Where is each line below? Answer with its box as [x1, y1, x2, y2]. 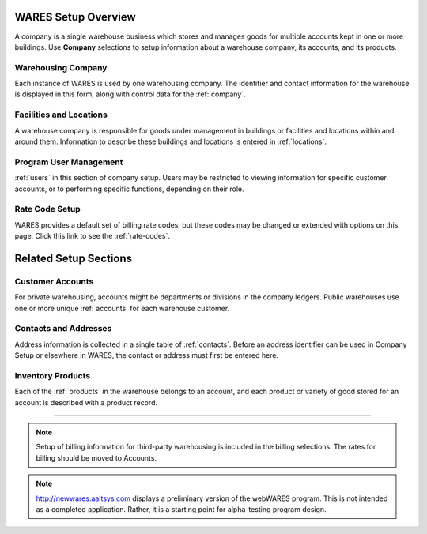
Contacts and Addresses [14, 323, 112, 334]
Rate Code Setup [14, 204, 81, 215]
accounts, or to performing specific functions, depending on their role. [14, 184, 244, 194]
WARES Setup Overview [14, 10, 136, 24]
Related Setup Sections [14, 251, 133, 265]
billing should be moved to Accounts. [36, 453, 157, 462]
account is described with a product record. [14, 397, 158, 407]
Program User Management [14, 156, 123, 167]
